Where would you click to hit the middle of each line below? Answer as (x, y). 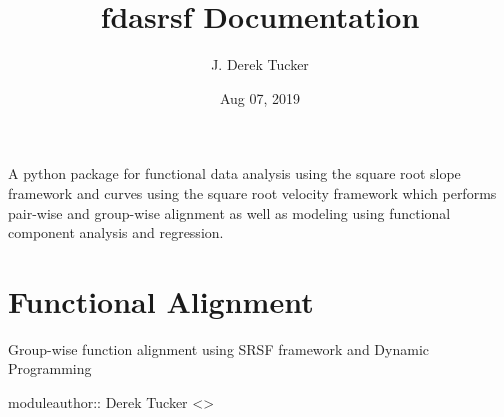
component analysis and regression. (116, 232)
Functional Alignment (161, 300)
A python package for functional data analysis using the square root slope (234, 173)
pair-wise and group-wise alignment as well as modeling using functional (229, 212)
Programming (50, 368)
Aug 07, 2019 (260, 97)
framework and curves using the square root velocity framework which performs (252, 192)
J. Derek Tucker (260, 64)
